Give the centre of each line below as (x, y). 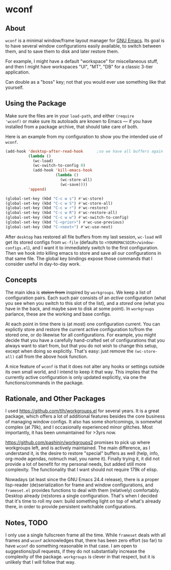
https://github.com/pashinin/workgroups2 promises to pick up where (78, 442)
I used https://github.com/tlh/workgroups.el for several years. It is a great (82, 411)
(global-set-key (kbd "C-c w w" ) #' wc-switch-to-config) (67, 218)
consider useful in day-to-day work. (43, 264)
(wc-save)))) (74, 184)
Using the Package (36, 103)
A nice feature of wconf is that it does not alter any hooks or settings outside (85, 366)
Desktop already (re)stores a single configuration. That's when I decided (81, 496)
